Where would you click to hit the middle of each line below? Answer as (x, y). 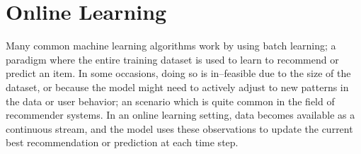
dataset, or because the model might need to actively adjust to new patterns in (177, 87)
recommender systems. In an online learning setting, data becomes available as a (180, 115)
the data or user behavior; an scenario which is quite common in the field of (170, 101)
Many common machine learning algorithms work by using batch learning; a (171, 46)
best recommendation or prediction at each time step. (122, 142)
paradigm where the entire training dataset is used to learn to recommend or (172, 59)
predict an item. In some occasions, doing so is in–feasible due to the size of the (178, 73)
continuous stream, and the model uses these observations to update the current (179, 128)
